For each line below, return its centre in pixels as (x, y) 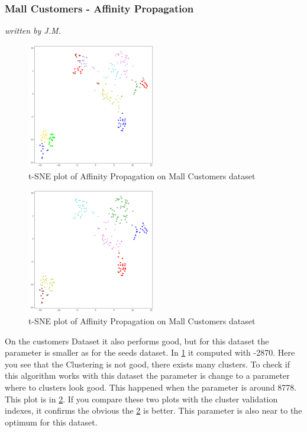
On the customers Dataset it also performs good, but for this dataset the (137, 341)
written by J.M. (33, 30)
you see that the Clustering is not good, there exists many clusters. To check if (148, 364)
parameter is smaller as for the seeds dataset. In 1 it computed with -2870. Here (150, 352)
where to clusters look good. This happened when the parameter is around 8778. (151, 387)
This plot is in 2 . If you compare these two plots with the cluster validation (141, 399)
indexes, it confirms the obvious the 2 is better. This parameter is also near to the (153, 410)
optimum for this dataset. (51, 422)
